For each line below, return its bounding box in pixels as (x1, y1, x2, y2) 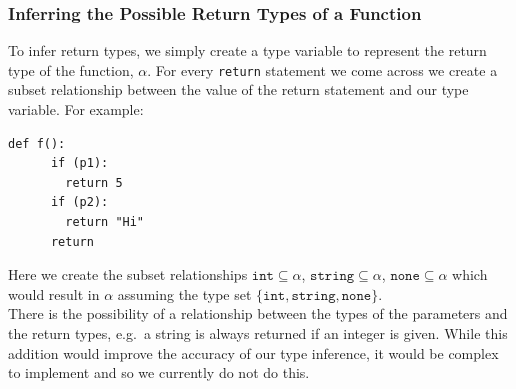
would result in (8, 283, 100, 304)
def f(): (8, 136, 66, 151)
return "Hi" (65, 215, 145, 230)
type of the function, (8, 59, 134, 80)
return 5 (65, 175, 123, 190)
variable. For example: (8, 99, 144, 120)
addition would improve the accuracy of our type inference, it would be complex (8, 342, 499, 363)
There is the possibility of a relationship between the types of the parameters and (8, 303, 508, 324)
